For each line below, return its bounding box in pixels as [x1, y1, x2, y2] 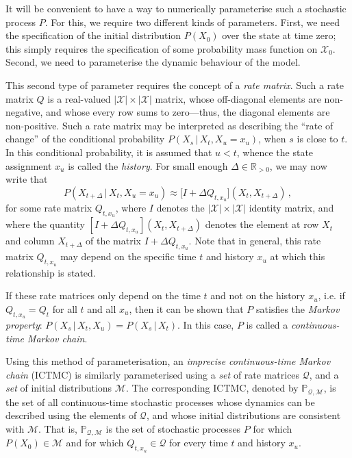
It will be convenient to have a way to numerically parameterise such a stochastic [5, 1, 347, 15]
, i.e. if [318, 288, 345, 303]
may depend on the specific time [60, 249, 197, 264]
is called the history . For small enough [68, 158, 228, 173]
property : [5, 317, 42, 331]
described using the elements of [5, 408, 137, 422]
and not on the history [210, 288, 305, 303]
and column [5, 233, 55, 248]
